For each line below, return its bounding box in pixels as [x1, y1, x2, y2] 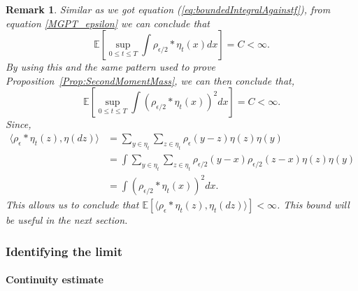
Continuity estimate [6, 272, 103, 287]
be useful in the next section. [6, 213, 128, 227]
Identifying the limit [6, 242, 122, 260]
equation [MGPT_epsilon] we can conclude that [6, 15, 210, 30]
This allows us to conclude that [6, 197, 139, 212]
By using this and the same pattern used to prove [6, 59, 216, 74]
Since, [6, 117, 31, 132]
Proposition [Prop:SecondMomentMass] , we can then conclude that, [6, 73, 295, 87]
